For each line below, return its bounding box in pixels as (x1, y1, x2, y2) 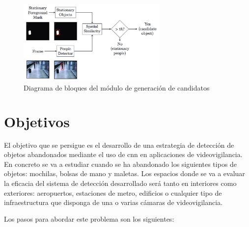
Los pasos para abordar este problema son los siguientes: (4, 213, 174, 224)
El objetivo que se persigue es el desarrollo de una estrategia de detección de (4, 139, 234, 150)
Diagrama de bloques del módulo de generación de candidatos (24, 82, 210, 92)
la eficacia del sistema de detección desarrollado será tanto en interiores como (4, 178, 237, 188)
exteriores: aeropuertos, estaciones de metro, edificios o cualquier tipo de (4, 187, 222, 198)
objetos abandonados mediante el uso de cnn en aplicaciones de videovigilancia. (4, 149, 243, 159)
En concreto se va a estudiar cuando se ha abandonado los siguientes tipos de (4, 159, 237, 169)
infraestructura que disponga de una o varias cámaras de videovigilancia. (4, 197, 223, 207)
